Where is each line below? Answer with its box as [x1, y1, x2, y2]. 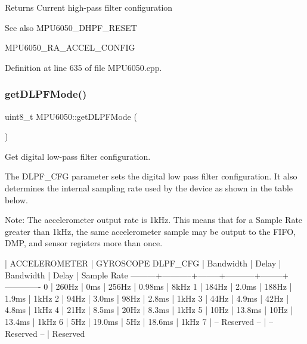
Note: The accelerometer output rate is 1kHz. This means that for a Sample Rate [5, 213, 303, 226]
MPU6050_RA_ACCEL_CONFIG [5, 41, 135, 54]
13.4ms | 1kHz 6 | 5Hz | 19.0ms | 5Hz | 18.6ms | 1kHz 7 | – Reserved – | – [5, 315, 273, 327]
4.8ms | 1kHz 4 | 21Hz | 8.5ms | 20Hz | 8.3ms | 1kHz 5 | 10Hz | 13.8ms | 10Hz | [5, 303, 293, 316]
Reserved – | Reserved [5, 327, 85, 339]
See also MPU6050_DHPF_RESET [5, 21, 137, 33]
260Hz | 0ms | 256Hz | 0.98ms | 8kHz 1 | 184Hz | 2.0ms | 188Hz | [55, 280, 292, 293]
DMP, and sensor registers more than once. [5, 237, 163, 249]
